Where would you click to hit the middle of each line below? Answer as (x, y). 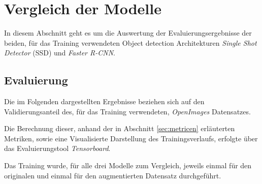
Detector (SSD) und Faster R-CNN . (60, 53)
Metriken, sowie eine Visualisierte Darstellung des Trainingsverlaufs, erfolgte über (131, 138)
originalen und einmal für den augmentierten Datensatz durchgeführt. (113, 175)
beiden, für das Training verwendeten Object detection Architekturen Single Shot (130, 42)
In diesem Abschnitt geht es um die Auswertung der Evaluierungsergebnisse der (128, 33)
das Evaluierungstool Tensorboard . (57, 148)
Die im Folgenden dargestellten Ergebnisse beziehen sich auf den (104, 101)
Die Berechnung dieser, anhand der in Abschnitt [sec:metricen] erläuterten (120, 128)
